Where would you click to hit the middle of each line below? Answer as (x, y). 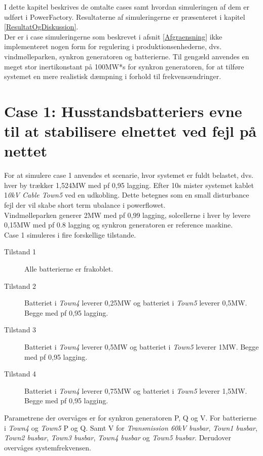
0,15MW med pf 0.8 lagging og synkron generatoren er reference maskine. (119, 225)
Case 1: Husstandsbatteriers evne (123, 111)
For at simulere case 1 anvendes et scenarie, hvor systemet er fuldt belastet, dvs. (129, 175)
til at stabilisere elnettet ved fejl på (130, 131)
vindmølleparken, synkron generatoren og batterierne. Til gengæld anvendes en (127, 56)
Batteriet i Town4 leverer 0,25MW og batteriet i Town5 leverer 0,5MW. (136, 303)
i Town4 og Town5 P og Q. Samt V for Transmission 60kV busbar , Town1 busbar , (131, 427)
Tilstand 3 (20, 330)
